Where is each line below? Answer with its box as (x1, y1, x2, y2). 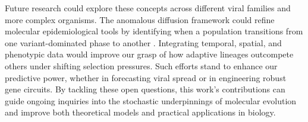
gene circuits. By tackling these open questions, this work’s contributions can (5, 83, 285, 95)
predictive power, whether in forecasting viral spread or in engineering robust (5, 71, 287, 84)
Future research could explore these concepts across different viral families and (5, 2, 291, 14)
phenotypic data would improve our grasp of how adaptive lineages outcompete (5, 48, 294, 60)
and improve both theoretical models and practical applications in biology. (5, 106, 276, 118)
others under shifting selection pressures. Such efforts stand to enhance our (5, 59, 278, 72)
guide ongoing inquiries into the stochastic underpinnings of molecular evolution (5, 94, 297, 107)
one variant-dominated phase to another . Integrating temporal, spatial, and (5, 36, 282, 49)
